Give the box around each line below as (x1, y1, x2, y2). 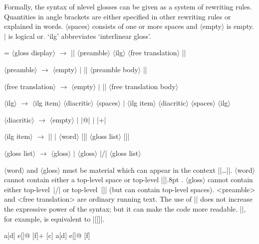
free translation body (111, 81, 176, 91)
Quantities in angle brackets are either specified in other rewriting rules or (4, 11, 231, 21)
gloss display (14, 47, 53, 58)
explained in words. (4, 21, 63, 31)
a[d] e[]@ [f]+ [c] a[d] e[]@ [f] (4, 230, 90, 241)
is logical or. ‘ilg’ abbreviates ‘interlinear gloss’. (8, 30, 151, 41)
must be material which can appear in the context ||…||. (62, 164, 233, 175)
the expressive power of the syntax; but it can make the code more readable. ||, (4, 203, 246, 214)
